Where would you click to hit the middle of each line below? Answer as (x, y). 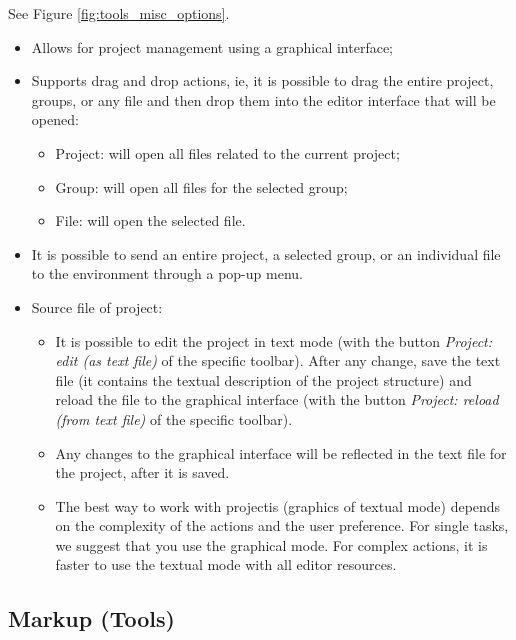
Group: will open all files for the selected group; (201, 186)
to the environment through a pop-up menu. (167, 273)
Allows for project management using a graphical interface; (212, 46)
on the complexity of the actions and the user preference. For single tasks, (282, 525)
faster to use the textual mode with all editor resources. (226, 564)
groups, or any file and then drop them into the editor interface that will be (263, 99)
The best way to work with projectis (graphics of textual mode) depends (278, 505)
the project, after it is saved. (142, 472)
